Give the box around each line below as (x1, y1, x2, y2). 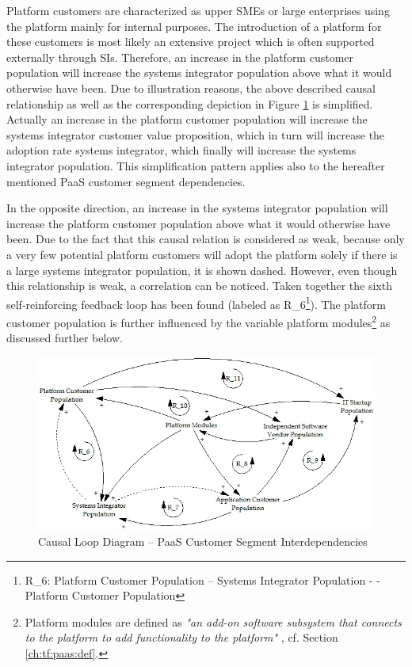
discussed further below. (6, 330, 123, 346)
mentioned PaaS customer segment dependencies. (6, 173, 246, 189)
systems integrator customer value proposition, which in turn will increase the (6, 126, 385, 143)
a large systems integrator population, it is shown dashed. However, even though (6, 261, 398, 278)
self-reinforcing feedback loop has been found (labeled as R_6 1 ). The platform (6, 293, 386, 312)
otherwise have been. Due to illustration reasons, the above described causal (6, 79, 376, 96)
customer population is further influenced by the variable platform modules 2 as (6, 311, 391, 330)
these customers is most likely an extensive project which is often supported (6, 33, 375, 50)
